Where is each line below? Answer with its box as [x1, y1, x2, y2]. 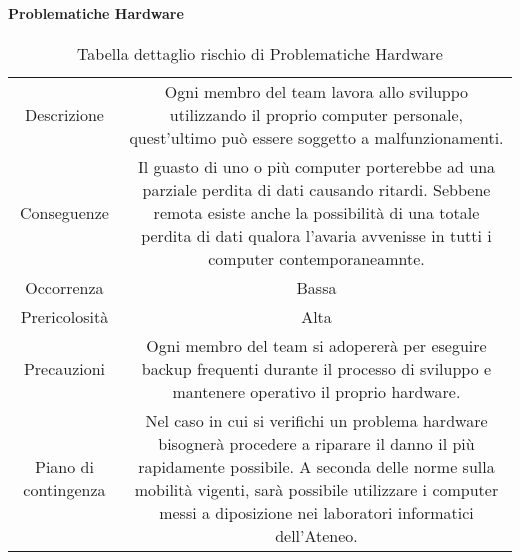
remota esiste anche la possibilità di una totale [153, 200, 480, 224]
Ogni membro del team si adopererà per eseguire [146, 333, 487, 357]
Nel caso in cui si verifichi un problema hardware [145, 408, 488, 432]
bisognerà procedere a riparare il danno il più [158, 431, 475, 455]
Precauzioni [23, 356, 106, 380]
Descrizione [24, 102, 104, 126]
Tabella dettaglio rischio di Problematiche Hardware [77, 41, 443, 65]
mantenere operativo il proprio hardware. [172, 379, 461, 403]
